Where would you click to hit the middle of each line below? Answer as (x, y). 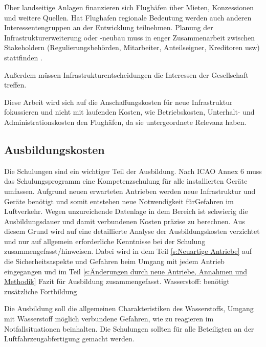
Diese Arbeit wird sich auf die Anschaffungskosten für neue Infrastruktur (118, 102)
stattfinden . (23, 57)
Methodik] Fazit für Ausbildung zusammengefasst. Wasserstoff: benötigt (117, 281)
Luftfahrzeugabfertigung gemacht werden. (69, 339)
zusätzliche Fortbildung (41, 291)
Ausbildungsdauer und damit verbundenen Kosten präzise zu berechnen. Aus (125, 221)
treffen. (15, 85)
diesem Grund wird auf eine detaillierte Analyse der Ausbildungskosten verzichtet (132, 231)
